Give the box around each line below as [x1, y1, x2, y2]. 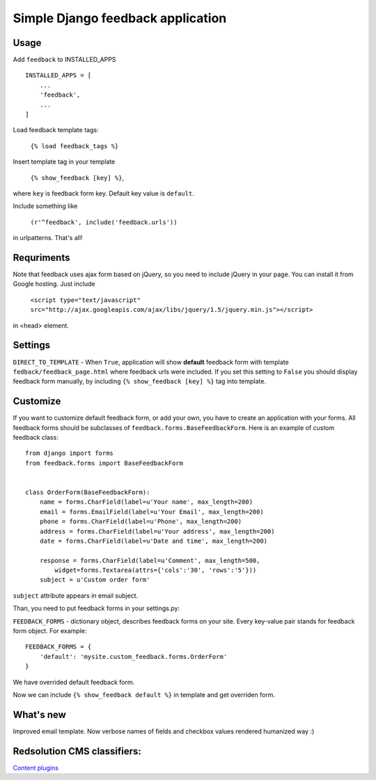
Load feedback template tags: [13, 126, 99, 134]
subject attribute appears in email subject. [13, 591, 139, 600]
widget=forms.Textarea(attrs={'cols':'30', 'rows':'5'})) [54, 566, 257, 574]
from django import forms [25, 449, 114, 457]
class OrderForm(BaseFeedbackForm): [25, 488, 150, 496]
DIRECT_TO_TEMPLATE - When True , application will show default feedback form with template [13, 358, 289, 366]
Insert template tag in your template [13, 157, 116, 166]
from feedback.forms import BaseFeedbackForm [25, 459, 184, 467]
